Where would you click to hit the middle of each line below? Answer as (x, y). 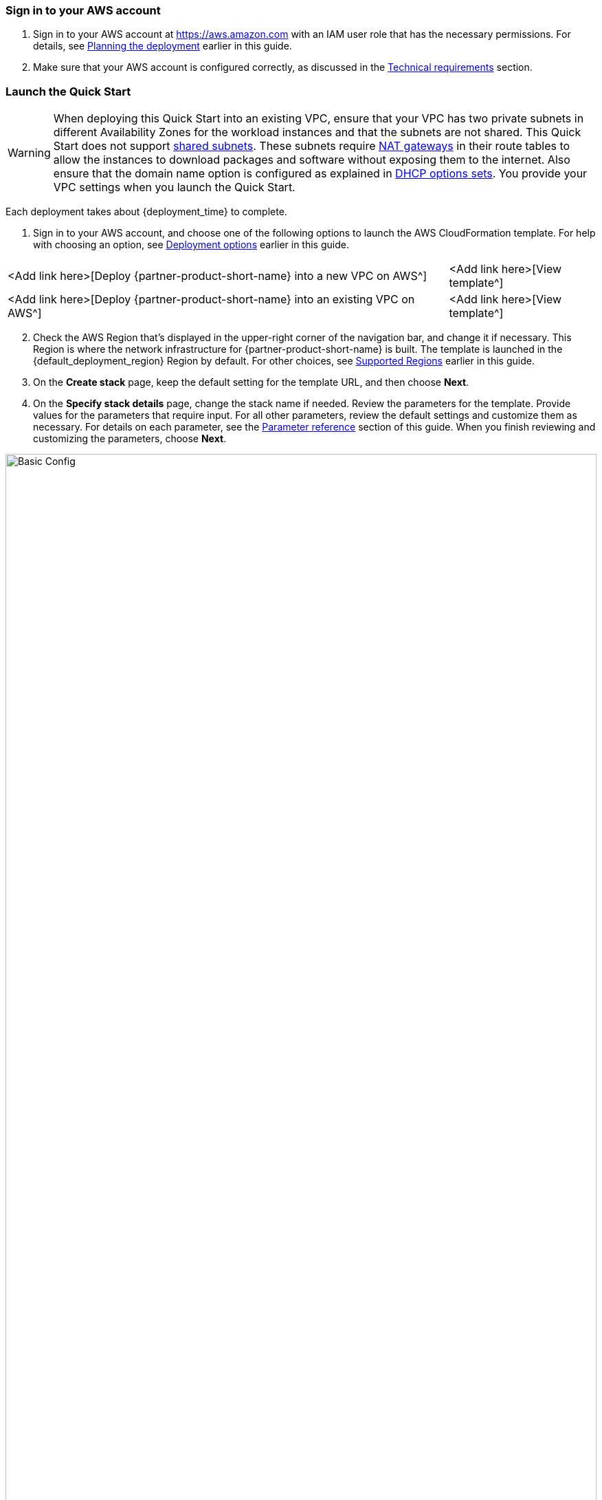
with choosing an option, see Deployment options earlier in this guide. (191, 245)
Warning (29, 153)
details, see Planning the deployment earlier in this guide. (163, 46)
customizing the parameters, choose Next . (130, 439)
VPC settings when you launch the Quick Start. (174, 187)
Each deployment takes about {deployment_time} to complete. (146, 212)
